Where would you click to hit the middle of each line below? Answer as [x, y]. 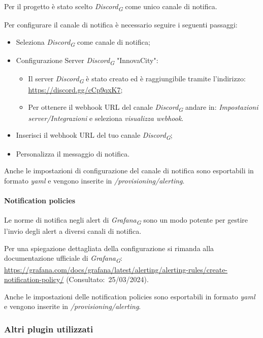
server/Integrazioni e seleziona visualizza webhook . [106, 118]
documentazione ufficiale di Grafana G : [63, 259]
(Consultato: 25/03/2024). [107, 279]
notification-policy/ [34, 279]
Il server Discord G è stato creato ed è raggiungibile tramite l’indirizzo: [137, 79]
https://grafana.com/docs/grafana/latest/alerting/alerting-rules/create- [116, 269]
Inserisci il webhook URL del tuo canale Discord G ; [94, 136]
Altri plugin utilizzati [49, 329]
